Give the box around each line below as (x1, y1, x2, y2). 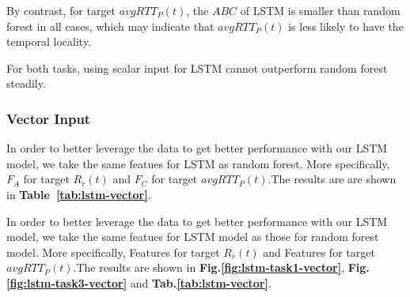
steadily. (6, 75, 46, 92)
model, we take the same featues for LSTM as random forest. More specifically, (6, 155, 390, 171)
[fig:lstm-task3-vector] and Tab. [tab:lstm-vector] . (6, 274, 271, 291)
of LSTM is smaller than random (240, 2, 401, 18)
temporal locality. (6, 33, 92, 50)
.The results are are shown (268, 171, 397, 187)
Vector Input (6, 108, 91, 128)
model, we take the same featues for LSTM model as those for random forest (6, 228, 379, 245)
